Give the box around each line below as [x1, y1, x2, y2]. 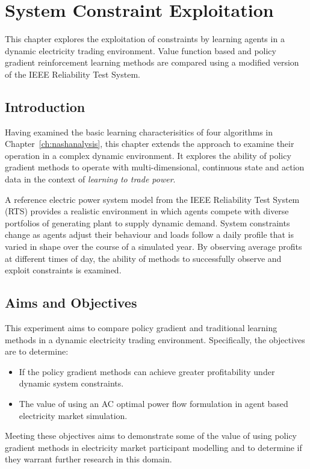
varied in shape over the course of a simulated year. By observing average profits [5, 240, 302, 253]
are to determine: [5, 345, 69, 358]
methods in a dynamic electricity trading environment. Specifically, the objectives [5, 333, 305, 346]
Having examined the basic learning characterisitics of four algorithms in [5, 125, 273, 138]
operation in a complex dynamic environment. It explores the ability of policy [5, 149, 291, 161]
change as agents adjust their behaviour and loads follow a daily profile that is [5, 228, 294, 241]
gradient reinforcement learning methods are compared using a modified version [5, 56, 299, 69]
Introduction [5, 97, 85, 116]
